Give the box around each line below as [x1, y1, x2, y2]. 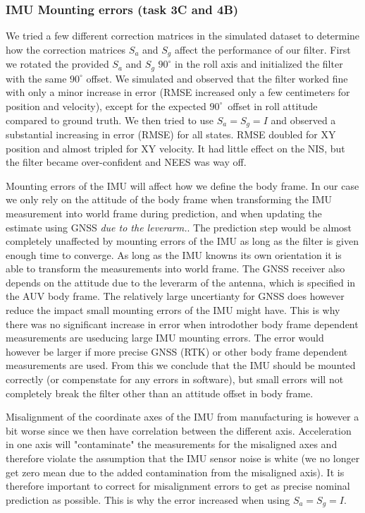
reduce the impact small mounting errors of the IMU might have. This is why [6, 303, 340, 318]
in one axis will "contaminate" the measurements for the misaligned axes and [6, 437, 338, 452]
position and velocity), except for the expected [6, 98, 206, 113]
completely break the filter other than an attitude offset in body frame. [6, 385, 314, 400]
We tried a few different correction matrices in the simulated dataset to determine [6, 28, 360, 43]
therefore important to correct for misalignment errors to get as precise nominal [6, 478, 350, 493]
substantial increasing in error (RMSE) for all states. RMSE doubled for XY [6, 126, 336, 141]
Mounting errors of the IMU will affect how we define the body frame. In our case [6, 178, 359, 193]
